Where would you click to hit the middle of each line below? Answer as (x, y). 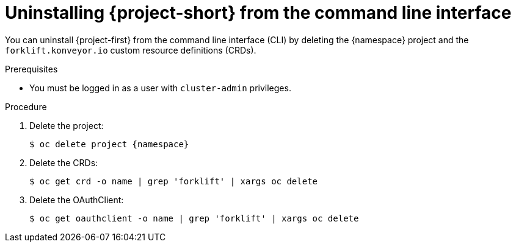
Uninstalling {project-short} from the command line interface (258, 13)
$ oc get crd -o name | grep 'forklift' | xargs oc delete (174, 181)
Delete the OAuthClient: (77, 200)
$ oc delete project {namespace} (109, 144)
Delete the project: (67, 125)
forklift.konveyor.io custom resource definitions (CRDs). (131, 50)
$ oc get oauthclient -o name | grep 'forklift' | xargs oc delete (194, 218)
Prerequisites (31, 69)
